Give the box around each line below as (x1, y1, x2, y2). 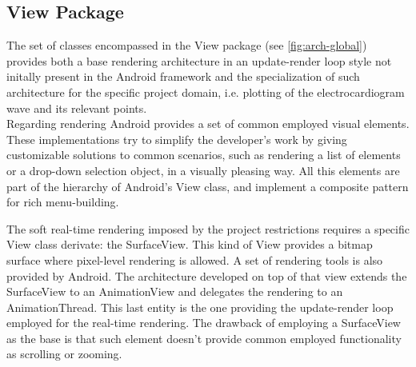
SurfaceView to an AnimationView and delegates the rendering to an (6, 283, 343, 300)
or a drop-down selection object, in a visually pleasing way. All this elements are (6, 162, 400, 178)
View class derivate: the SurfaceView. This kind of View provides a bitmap (6, 236, 373, 253)
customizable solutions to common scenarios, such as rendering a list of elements (6, 146, 401, 163)
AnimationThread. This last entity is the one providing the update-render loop (6, 298, 394, 315)
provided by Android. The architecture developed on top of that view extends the (6, 267, 407, 284)
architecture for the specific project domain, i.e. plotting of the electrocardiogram (6, 83, 405, 100)
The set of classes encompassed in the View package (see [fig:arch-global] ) (6, 37, 367, 54)
